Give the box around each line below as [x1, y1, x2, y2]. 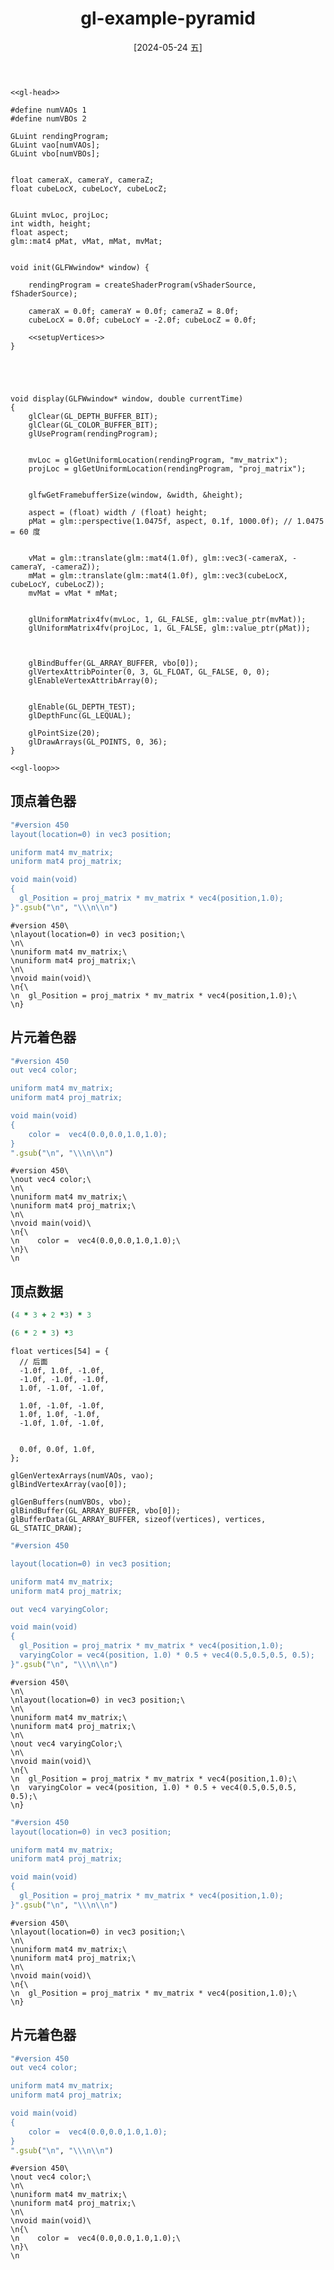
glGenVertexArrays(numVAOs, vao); [10, 1471, 155, 1481]
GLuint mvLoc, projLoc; [10, 210, 110, 220]
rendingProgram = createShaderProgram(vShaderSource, [28, 280, 257, 290]
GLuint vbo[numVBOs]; [10, 148, 101, 159]
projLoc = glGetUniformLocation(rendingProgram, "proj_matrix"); [28, 463, 307, 474]
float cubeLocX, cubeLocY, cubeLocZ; [10, 183, 168, 194]
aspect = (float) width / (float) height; [28, 507, 208, 517]
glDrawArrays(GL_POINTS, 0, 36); [28, 737, 168, 747]
